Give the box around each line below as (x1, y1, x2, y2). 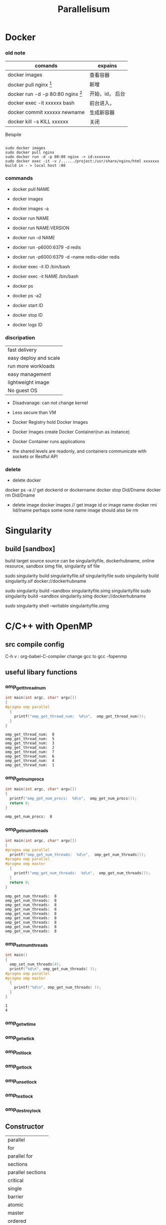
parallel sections (7, 1169, 46, 1176)
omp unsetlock (5, 1077, 37, 1085)
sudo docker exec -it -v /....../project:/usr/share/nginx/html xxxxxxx (5, 159, 160, 164)
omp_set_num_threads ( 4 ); (9, 962, 61, 967)
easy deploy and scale (7, 355, 61, 362)
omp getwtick (5, 1034, 35, 1042)
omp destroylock (5, 1106, 41, 1114)
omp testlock (5, 1091, 33, 1100)
